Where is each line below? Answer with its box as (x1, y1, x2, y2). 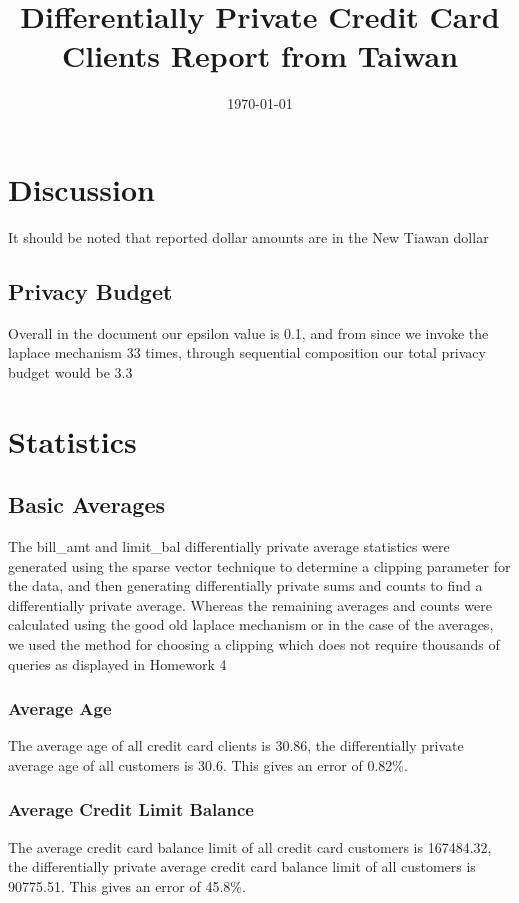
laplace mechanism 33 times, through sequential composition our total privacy (8, 342, 486, 363)
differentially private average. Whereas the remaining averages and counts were (8, 594, 492, 615)
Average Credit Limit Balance (8, 797, 254, 822)
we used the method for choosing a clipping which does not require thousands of (8, 633, 500, 654)
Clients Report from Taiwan (61, 35, 459, 76)
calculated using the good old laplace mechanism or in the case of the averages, (8, 614, 494, 635)
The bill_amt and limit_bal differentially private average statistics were (8, 536, 450, 556)
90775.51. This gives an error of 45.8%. (8, 875, 246, 896)
